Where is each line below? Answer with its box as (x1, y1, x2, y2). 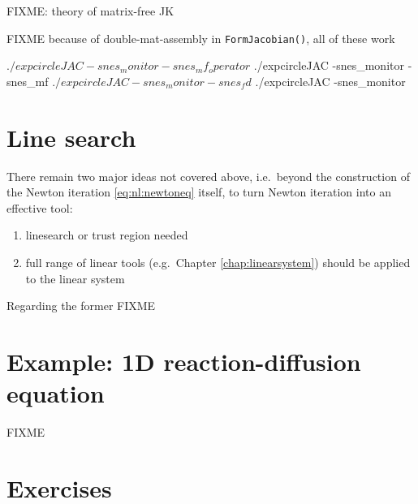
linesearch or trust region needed (25, 226, 188, 243)
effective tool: (6, 199, 73, 216)
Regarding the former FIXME (6, 297, 156, 314)
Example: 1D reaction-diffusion (6, 344, 361, 377)
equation (6, 377, 105, 410)
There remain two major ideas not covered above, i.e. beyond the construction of (6, 167, 410, 184)
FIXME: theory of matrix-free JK (6, 2, 175, 19)
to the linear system (25, 269, 125, 286)
